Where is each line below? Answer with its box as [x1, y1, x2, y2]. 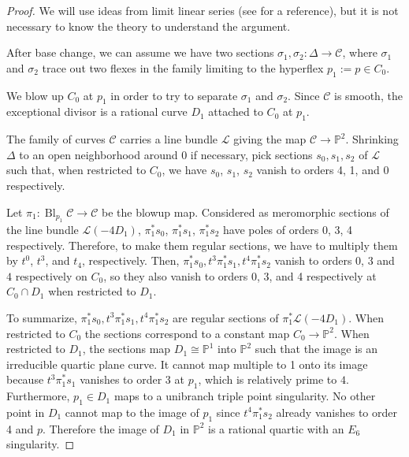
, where [342, 44, 377, 61]
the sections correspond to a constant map [84, 325, 290, 341]
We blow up [6, 87, 64, 103]
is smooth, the [334, 87, 403, 103]
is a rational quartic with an [208, 420, 344, 437]
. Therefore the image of [42, 420, 159, 437]
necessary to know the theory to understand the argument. [6, 17, 291, 34]
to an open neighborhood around [19, 146, 178, 162]
